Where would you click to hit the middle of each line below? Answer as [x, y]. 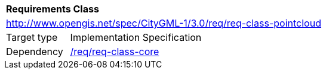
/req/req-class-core [115, 52]
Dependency [35, 52]
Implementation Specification [136, 37]
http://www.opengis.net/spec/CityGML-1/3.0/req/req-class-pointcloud [164, 23]
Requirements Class [53, 9]
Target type [32, 37]
